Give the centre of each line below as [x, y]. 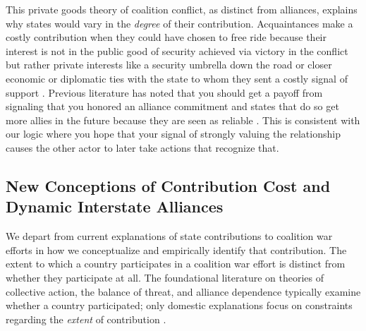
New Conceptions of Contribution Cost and [168, 185]
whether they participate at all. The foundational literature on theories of [165, 277]
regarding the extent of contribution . [86, 319]
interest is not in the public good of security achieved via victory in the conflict [177, 50]
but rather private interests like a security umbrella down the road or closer [169, 65]
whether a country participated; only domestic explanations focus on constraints [179, 305]
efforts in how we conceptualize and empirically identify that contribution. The [176, 249]
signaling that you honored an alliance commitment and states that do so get [172, 106]
